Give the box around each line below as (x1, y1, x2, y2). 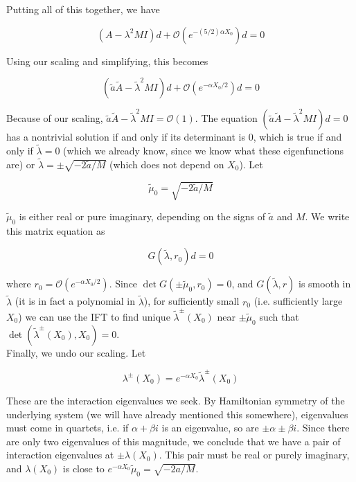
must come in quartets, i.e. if (6, 420, 129, 435)
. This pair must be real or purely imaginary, (159, 447, 350, 462)
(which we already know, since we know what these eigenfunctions (63, 143, 344, 157)
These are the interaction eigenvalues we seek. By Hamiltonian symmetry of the (6, 393, 345, 407)
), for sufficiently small (143, 294, 240, 308)
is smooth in (299, 276, 351, 291)
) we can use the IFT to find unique (18, 309, 170, 323)
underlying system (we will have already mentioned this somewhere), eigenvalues (6, 407, 348, 421)
